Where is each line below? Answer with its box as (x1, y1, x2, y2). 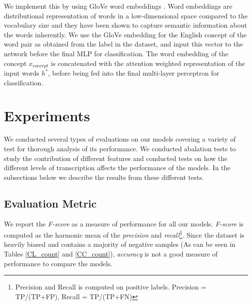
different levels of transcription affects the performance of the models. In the (4, 162, 231, 173)
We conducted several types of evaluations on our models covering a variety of (4, 134, 236, 144)
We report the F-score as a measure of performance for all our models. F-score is (4, 218, 244, 228)
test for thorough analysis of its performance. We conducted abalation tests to (4, 143, 236, 153)
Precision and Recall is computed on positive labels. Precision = (15, 282, 206, 292)
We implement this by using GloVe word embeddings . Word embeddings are (4, 1, 233, 11)
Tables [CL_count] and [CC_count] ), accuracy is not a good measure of (4, 248, 218, 258)
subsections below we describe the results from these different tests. (4, 172, 204, 182)
